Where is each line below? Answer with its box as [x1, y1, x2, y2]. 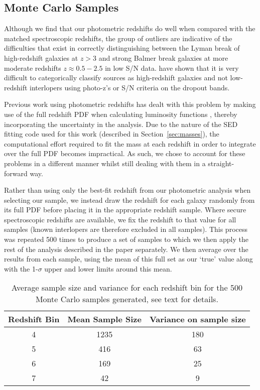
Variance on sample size [149, 313, 246, 325]
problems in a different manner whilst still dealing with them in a [4, 158, 206, 168]
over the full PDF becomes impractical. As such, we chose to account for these [4, 148, 245, 159]
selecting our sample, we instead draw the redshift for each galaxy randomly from [4, 194, 255, 205]
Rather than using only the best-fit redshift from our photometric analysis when [4, 185, 251, 195]
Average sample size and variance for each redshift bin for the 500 [11, 282, 242, 294]
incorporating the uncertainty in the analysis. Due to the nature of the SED [4, 118, 238, 129]
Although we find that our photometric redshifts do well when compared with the [4, 23, 255, 34]
